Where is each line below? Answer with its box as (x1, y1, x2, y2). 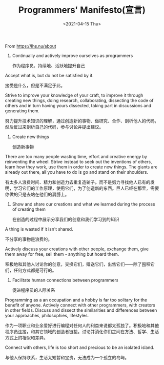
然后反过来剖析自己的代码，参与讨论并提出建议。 (5, 124, 103, 130)
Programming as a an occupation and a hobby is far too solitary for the (5, 297, 147, 303)
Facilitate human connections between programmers (12, 277, 119, 283)
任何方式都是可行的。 (13, 267, 57, 273)
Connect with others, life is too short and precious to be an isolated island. (5, 345, 155, 350)
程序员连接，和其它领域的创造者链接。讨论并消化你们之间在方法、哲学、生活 (5, 328, 159, 334)
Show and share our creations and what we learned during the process (12, 201, 155, 207)
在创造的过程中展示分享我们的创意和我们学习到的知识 (12, 216, 120, 222)
